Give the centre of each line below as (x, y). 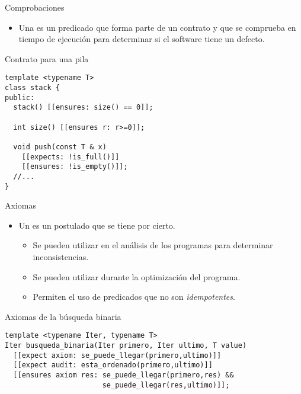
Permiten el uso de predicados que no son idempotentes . (134, 297)
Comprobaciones (35, 7)
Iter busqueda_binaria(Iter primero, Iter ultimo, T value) (126, 346)
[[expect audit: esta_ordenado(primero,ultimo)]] (113, 365)
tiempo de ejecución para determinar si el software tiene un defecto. (142, 39)
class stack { (33, 88)
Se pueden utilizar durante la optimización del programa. (137, 276)
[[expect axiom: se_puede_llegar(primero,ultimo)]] (117, 355)
